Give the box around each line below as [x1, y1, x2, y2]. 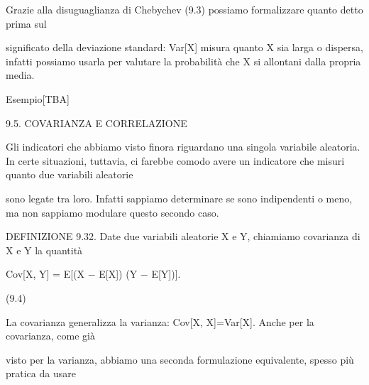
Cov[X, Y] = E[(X [6, 266, 85, 281]
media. [6, 67, 35, 82]
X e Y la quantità [6, 242, 83, 257]
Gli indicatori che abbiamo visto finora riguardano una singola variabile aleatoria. [6, 139, 360, 154]
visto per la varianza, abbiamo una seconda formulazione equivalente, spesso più [6, 352, 354, 367]
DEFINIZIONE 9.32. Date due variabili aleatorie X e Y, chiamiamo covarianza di [6, 229, 360, 244]
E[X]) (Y [99, 266, 138, 281]
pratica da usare [6, 366, 76, 381]
